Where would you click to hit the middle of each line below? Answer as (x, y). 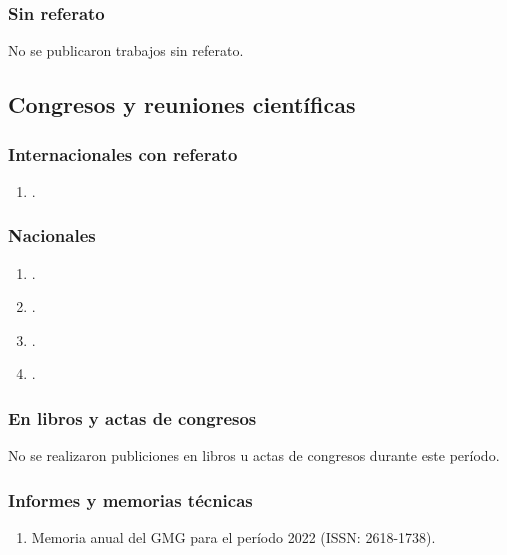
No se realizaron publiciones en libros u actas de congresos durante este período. (254, 455)
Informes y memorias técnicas (130, 499)
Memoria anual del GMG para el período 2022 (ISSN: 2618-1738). (233, 537)
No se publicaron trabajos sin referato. (126, 50)
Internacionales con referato (123, 153)
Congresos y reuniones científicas (182, 104)
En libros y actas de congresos (132, 417)
